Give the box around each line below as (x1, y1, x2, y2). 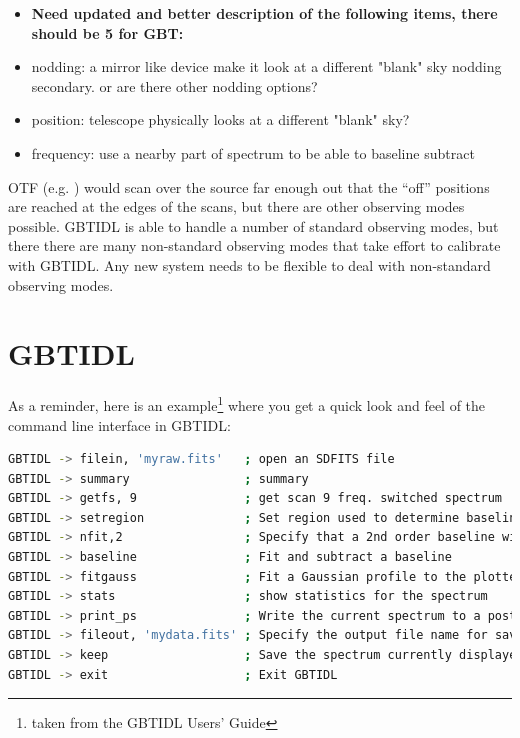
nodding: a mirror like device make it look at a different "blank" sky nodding (31, 56, 502, 77)
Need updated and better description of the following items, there (31, 3, 498, 23)
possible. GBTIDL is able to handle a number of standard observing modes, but (8, 215, 499, 236)
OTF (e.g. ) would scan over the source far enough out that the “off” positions (8, 176, 490, 197)
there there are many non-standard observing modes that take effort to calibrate (8, 235, 501, 256)
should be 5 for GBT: (31, 22, 184, 43)
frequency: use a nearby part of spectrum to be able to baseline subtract (31, 142, 475, 163)
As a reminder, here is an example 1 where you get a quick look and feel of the (8, 392, 486, 415)
